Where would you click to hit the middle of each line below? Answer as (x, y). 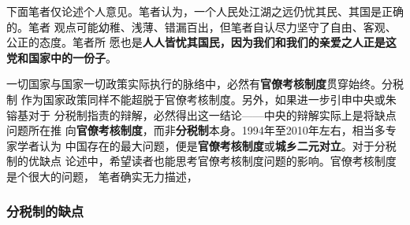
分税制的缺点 (45, 211)
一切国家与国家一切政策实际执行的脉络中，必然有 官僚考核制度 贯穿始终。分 (199, 84)
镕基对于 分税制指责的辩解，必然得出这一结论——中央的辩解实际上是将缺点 (201, 114)
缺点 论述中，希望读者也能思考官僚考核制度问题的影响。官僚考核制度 (218, 161)
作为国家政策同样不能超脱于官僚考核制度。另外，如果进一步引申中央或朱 (209, 99)
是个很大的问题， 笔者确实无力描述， (102, 176)
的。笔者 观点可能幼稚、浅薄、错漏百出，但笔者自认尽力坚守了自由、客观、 (201, 26)
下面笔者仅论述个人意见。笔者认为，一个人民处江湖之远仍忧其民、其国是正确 (205, 11)
